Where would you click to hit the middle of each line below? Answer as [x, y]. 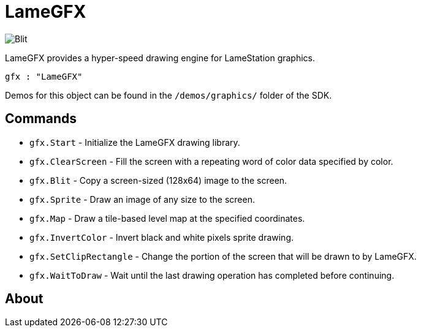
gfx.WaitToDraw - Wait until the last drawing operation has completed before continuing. [212, 275]
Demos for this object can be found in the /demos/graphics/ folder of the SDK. [169, 95]
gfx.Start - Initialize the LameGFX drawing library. [135, 142]
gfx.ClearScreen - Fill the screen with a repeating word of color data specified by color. [211, 161]
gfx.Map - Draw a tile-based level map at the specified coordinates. [167, 218]
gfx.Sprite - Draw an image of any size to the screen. [142, 199]
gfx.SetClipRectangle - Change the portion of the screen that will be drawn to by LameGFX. [223, 256]
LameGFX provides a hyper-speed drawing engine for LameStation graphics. [160, 58]
